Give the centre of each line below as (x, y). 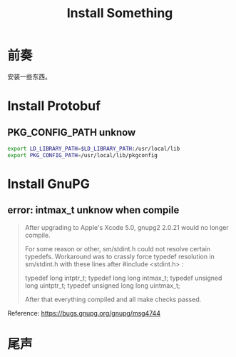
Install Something (120, 13)
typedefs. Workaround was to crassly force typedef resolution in (120, 256)
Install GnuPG (49, 184)
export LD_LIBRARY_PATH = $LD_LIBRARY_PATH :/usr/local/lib (94, 149)
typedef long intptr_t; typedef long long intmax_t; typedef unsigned (123, 278)
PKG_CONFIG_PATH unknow (72, 132)
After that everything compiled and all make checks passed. (113, 299)
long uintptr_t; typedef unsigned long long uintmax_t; (102, 285)
